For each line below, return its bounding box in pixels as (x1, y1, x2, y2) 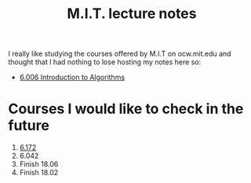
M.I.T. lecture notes (67, 5, 197, 23)
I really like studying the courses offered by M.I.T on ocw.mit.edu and (8, 49, 231, 59)
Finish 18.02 (19, 168, 59, 178)
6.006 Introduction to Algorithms (19, 72, 125, 82)
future (8, 117, 49, 134)
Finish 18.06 (19, 159, 59, 169)
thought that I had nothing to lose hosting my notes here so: (8, 57, 202, 67)
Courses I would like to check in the (8, 100, 244, 118)
